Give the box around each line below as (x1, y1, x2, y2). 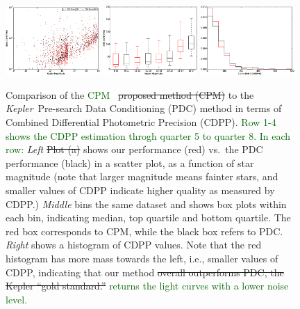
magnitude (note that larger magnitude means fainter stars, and (6, 169, 278, 184)
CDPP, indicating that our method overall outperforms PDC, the (6, 264, 284, 279)
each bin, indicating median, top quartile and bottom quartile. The (6, 210, 291, 225)
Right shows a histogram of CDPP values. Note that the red (6, 237, 262, 252)
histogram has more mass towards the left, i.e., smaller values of (6, 251, 278, 265)
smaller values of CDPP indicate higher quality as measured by (6, 183, 275, 198)
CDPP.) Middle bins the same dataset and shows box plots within (6, 196, 287, 211)
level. (6, 292, 28, 306)
